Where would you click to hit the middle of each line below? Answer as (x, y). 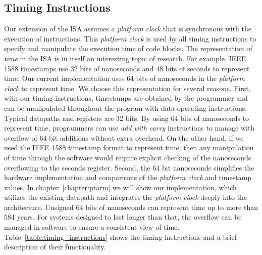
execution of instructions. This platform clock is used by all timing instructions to (130, 38)
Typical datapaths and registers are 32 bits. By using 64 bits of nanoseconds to (127, 118)
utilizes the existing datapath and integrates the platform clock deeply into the (126, 197)
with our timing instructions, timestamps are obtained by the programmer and (126, 98)
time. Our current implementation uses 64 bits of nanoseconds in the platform (124, 78)
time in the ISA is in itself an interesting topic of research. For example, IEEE (125, 58)
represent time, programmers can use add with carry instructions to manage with (129, 128)
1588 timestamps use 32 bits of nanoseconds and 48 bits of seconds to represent (127, 68)
